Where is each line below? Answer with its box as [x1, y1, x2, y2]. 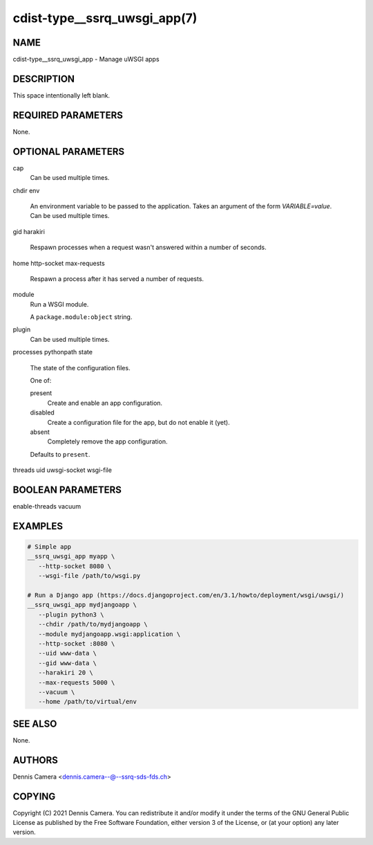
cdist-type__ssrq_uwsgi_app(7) [12, 10, 198, 26]
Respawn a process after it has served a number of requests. [30, 274, 204, 283]
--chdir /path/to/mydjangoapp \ [38, 620, 148, 628]
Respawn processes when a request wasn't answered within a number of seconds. [30, 243, 267, 252]
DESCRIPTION [12, 73, 75, 84]
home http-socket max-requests [12, 259, 105, 267]
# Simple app [27, 543, 72, 551]
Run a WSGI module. [30, 300, 89, 308]
